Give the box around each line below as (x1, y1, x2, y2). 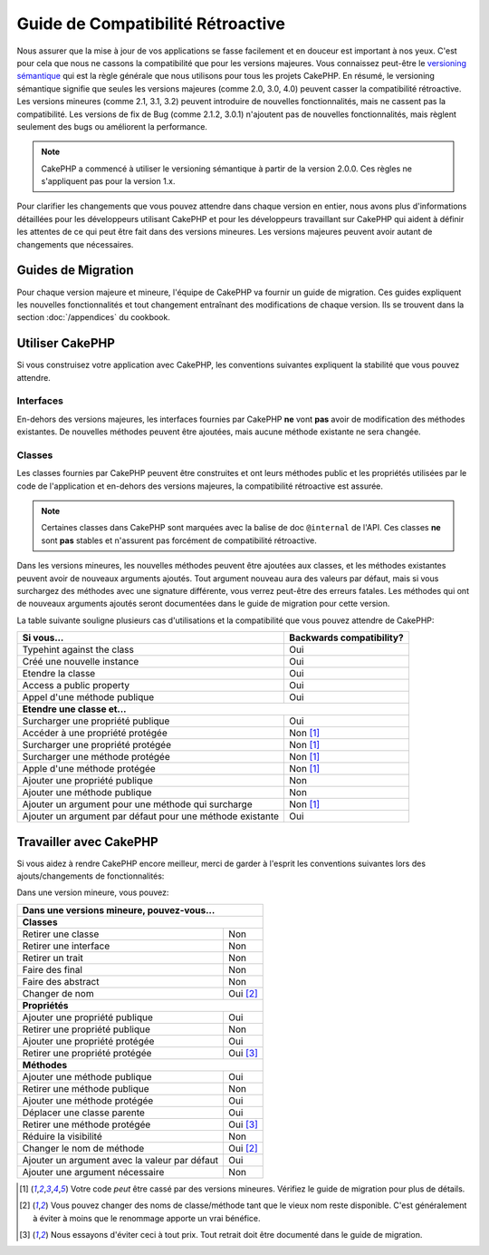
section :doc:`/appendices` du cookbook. (16, 312, 171, 323)
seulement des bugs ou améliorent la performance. (16, 121, 208, 131)
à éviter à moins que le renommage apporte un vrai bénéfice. (33, 1212, 262, 1223)
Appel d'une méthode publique (22, 691, 155, 704)
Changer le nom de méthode (22, 1142, 145, 1154)
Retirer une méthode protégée (22, 1118, 151, 1131)
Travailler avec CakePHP (16, 834, 158, 850)
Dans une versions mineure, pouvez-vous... (22, 903, 216, 916)
